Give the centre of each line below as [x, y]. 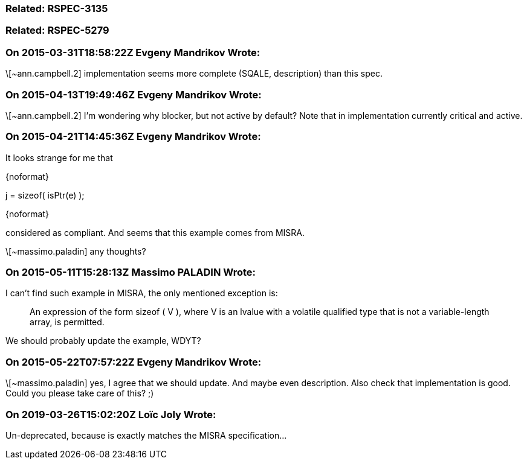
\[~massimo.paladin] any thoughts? [76, 251]
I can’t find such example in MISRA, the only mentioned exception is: [142, 293]
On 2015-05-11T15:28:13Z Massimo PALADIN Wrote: [131, 272]
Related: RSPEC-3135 [57, 8]
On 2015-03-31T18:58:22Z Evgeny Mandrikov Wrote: [133, 52]
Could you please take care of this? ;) [80, 393]
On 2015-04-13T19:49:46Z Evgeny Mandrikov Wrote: [134, 94]
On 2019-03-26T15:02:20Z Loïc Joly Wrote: [111, 414]
